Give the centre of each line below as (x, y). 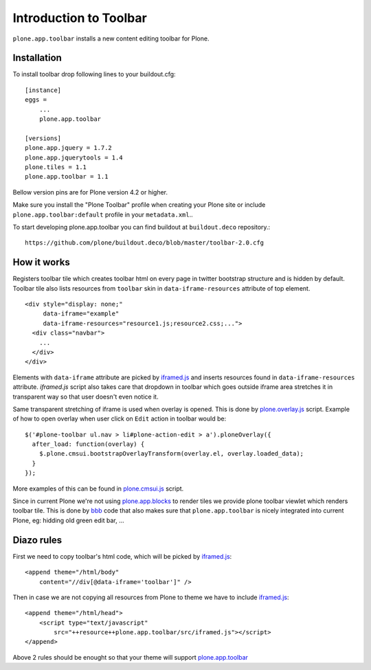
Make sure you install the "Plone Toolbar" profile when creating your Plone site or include (139, 205)
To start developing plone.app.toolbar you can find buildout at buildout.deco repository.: (142, 227)
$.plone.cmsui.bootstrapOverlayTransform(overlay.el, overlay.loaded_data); (171, 454)
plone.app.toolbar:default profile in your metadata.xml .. (103, 214)
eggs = (36, 100)
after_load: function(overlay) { (88, 444)
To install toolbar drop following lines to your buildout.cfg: (94, 74)
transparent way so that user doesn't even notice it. (86, 397)
